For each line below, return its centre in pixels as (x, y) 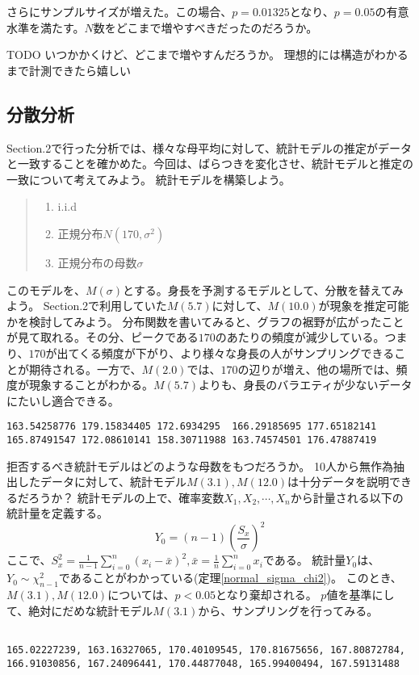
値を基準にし (360, 595)
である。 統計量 (304, 560)
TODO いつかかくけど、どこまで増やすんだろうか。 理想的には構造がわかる (207, 55)
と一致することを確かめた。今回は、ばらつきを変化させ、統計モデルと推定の (210, 164)
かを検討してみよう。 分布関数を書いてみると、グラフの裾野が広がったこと (205, 321)
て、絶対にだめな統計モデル (80, 610)
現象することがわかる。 (91, 385)
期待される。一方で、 (85, 369)
